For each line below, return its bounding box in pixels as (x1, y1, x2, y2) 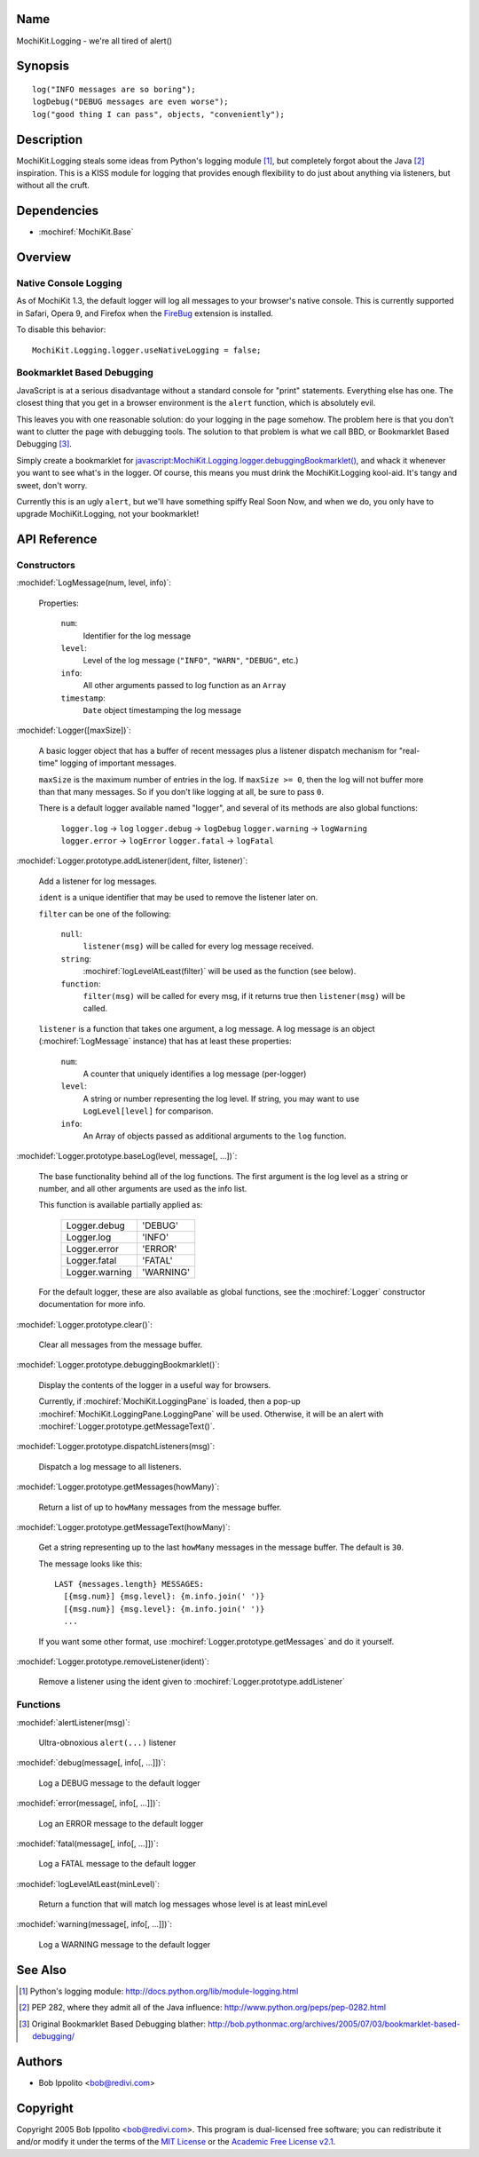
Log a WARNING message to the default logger (38, 1939, 211, 1949)
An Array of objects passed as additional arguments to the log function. (82, 1130, 347, 1141)
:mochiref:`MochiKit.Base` (38, 226, 134, 237)
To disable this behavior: (16, 324, 106, 335)
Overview (16, 250, 72, 266)
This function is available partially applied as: (38, 1200, 203, 1210)
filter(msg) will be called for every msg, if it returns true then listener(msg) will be (82, 990, 405, 1001)
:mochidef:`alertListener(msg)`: (16, 1717, 130, 1727)
